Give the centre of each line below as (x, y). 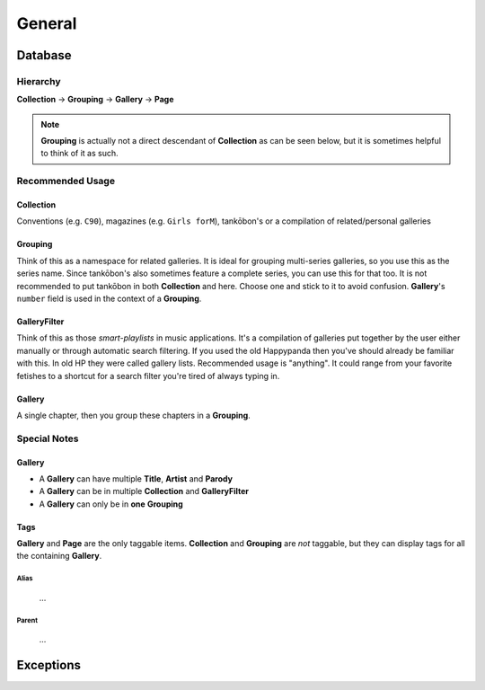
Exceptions (48, 665)
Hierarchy (39, 81)
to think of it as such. (79, 154)
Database (44, 55)
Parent (27, 620)
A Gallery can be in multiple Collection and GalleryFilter (144, 491)
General (47, 23)
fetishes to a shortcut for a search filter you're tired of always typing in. (148, 376)
